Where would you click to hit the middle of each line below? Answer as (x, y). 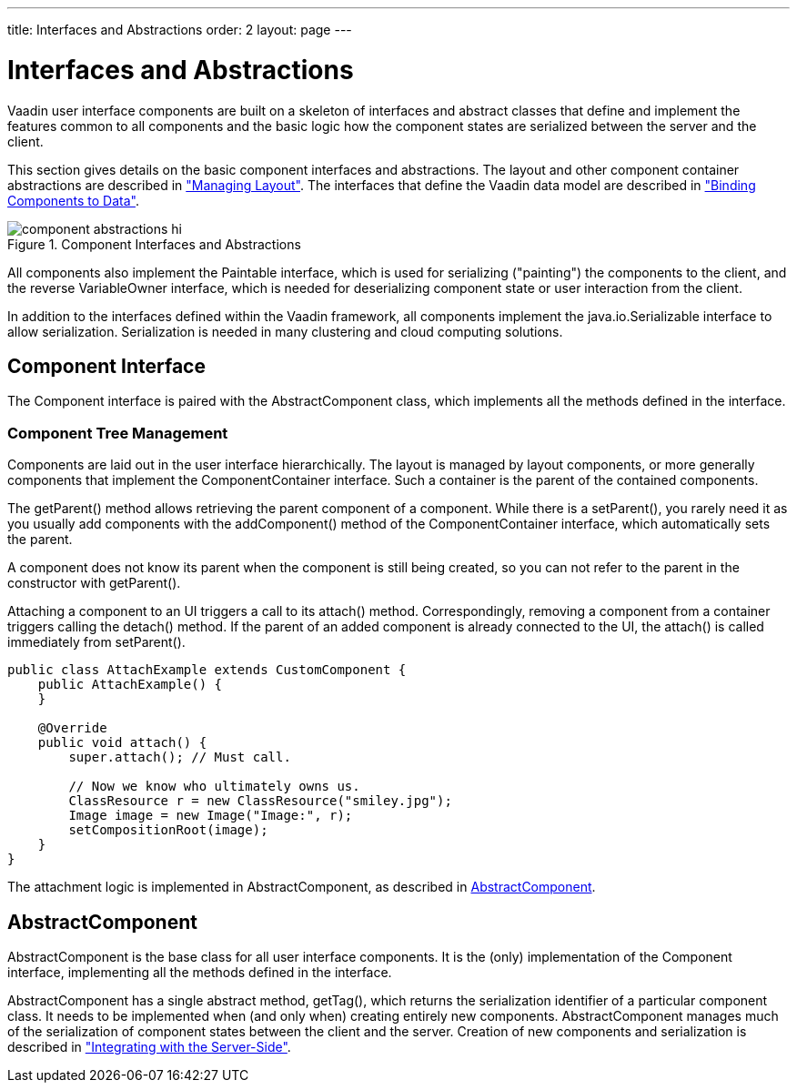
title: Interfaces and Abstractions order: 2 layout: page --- (180, 30)
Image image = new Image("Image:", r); (211, 816)
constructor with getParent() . (94, 583)
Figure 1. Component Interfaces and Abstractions (154, 244)
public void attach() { (122, 743)
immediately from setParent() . (96, 642)
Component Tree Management (118, 433)
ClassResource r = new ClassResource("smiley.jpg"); (260, 801)
